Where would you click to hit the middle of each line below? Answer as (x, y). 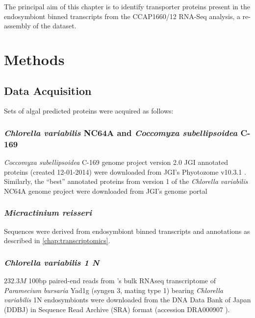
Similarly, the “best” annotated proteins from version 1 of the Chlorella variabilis (126, 181)
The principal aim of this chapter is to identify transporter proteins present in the (127, 6)
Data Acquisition (48, 90)
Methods (34, 59)
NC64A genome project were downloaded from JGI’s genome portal (106, 191)
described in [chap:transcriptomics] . (57, 240)
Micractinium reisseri (48, 213)
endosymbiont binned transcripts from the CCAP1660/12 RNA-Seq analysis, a (122, 16)
